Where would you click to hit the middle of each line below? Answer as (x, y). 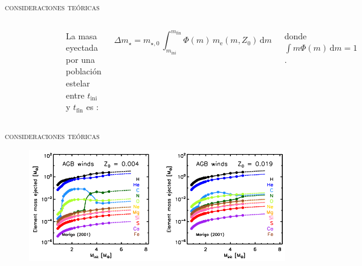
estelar (78, 83)
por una (80, 59)
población (84, 71)
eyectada (82, 47)
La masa (82, 35)
